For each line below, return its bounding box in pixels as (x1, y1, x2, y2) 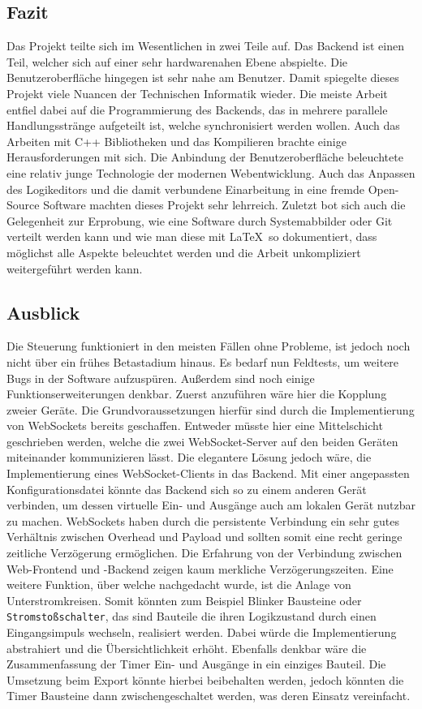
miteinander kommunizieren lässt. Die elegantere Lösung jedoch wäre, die (6, 449, 372, 466)
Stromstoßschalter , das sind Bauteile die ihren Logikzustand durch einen (6, 608, 377, 625)
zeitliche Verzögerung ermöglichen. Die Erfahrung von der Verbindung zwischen (6, 544, 403, 561)
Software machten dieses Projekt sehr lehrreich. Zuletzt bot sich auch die (43, 196, 406, 213)
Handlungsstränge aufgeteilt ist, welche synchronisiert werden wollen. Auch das (6, 117, 400, 134)
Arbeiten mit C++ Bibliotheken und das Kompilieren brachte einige (6, 132, 347, 149)
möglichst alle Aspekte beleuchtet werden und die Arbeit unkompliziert (6, 243, 361, 260)
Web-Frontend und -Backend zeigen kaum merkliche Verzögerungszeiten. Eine (6, 560, 394, 577)
